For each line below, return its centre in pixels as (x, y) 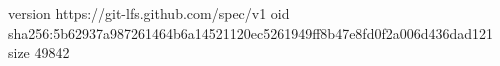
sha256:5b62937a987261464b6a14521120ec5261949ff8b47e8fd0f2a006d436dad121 (251, 32)
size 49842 (39, 52)
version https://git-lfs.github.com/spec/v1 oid (149, 13)
